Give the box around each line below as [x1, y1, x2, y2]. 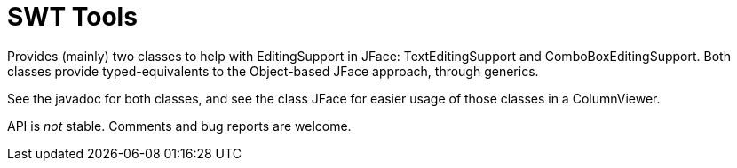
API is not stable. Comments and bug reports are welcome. [7, 118, 352, 134]
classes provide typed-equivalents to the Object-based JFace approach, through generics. [7, 63, 539, 79]
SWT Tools [7, 2, 138, 32]
